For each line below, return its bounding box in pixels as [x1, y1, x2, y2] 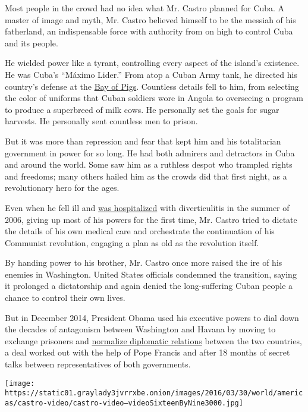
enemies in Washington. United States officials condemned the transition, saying [5, 268, 297, 280]
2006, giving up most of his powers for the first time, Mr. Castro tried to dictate [5, 213, 297, 225]
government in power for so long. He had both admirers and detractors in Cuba [5, 146, 295, 159]
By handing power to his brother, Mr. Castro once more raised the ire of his [5, 256, 282, 269]
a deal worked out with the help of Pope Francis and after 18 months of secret [5, 346, 290, 358]
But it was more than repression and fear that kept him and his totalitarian [5, 134, 281, 147]
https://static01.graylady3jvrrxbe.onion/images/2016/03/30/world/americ [5, 389, 303, 398]
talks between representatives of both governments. [5, 358, 191, 370]
